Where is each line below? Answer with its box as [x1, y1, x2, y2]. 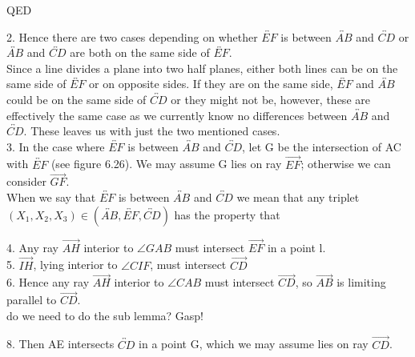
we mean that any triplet [236, 188, 360, 205]
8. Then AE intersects [6, 335, 115, 352]
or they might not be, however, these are [171, 90, 370, 107]
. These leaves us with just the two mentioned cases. [23, 122, 280, 139]
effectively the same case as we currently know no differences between [6, 106, 348, 123]
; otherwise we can [300, 155, 391, 172]
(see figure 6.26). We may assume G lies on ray [50, 155, 282, 172]
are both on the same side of [70, 44, 210, 61]
